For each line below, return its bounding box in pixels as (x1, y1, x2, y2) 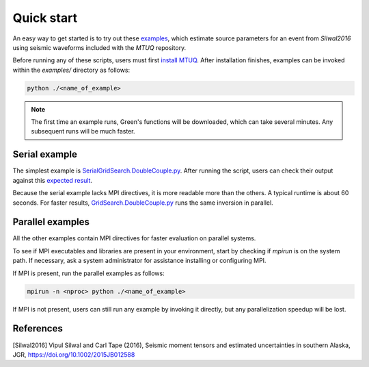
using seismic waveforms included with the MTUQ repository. (12, 43, 187, 51)
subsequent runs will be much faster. (31, 127, 135, 136)
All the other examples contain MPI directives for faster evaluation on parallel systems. (12, 234, 256, 242)
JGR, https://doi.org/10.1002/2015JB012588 (12, 350, 135, 359)
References (12, 322, 63, 335)
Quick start (12, 10, 78, 25)
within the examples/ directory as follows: (12, 66, 131, 74)
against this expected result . (12, 176, 92, 184)
